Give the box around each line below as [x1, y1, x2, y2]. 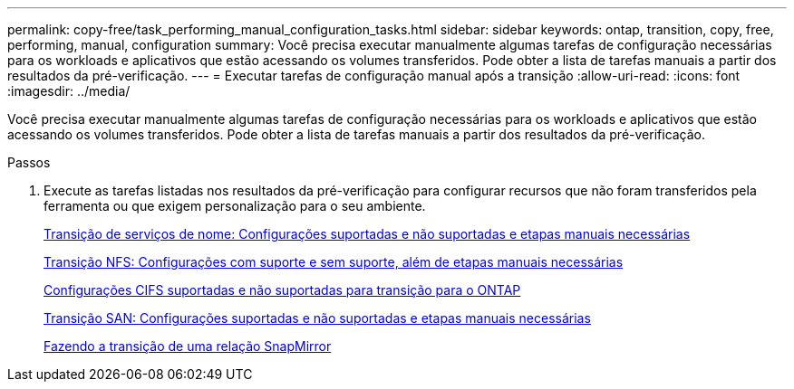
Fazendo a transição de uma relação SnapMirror [44, 338, 332, 354]
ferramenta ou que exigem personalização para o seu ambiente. [44, 198, 426, 213]
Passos [7, 155, 51, 170]
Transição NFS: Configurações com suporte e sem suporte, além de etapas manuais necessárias [44, 254, 624, 270]
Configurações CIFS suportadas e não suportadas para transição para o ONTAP [44, 282, 521, 298]
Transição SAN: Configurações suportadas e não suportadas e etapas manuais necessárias [44, 310, 591, 326]
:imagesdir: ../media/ [7, 83, 131, 99]
